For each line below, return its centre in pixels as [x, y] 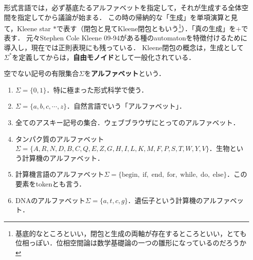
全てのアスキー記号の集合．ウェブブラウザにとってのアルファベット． [127, 122]
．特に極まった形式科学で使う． [97, 89]
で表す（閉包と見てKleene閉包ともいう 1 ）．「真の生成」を [146, 28]
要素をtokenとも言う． [51, 183]
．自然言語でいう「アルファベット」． [126, 106]
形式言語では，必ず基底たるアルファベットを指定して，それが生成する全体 [123, 7]
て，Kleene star [27, 28]
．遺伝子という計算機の [165, 200]
